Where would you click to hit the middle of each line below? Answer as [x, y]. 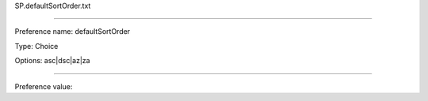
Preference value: [44, 86]
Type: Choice [36, 46]
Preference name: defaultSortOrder [73, 32]
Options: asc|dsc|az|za [52, 61]
